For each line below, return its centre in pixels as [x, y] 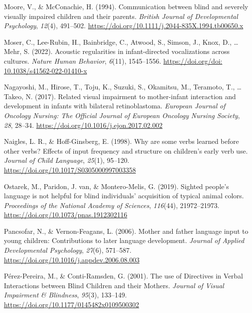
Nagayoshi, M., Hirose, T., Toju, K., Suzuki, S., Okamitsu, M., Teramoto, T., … [123, 87]
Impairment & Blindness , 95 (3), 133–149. [65, 295]
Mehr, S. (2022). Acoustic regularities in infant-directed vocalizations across [117, 51]
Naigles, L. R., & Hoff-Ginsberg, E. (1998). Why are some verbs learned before [121, 141]
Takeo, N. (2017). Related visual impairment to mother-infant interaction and [120, 96]
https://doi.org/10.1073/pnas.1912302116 [66, 215]
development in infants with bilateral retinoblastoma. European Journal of [115, 106]
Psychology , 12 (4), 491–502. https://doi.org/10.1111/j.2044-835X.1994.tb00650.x [124, 26]
